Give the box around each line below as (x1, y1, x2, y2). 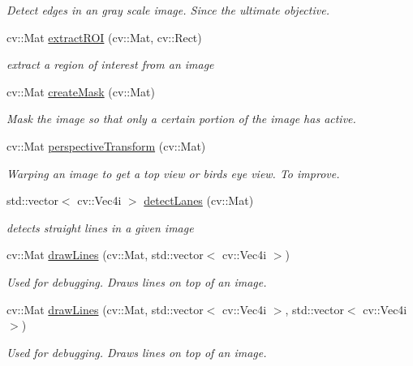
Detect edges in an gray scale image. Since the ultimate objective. (6, 2, 329, 18)
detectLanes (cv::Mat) (144, 192, 254, 209)
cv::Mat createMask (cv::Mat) (6, 83, 155, 100)
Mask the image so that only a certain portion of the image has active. (6, 110, 356, 127)
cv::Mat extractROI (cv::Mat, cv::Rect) (6, 28, 202, 45)
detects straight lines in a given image (6, 219, 194, 236)
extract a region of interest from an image (6, 56, 214, 73)
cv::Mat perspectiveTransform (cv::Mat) (6, 137, 206, 154)
